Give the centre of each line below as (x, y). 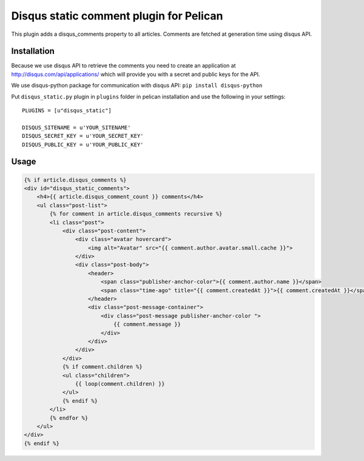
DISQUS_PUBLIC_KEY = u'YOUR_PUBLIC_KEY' (83, 145)
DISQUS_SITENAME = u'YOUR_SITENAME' (76, 127)
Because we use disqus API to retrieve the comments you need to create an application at (123, 66)
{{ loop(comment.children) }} (120, 384)
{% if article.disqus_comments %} (75, 180)
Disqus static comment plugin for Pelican (117, 16)
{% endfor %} (69, 418)
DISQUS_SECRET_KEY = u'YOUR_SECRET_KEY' (83, 136)
